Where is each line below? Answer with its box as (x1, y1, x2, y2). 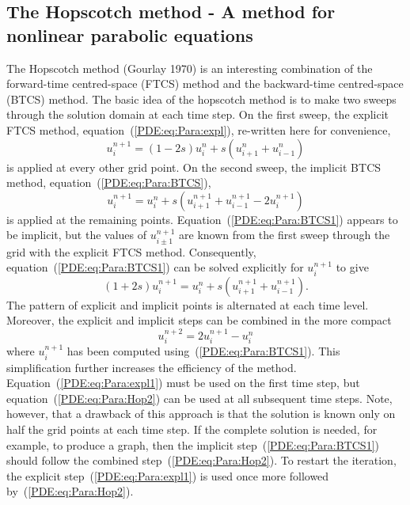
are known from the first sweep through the (179, 226, 390, 243)
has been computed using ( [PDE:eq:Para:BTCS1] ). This (66, 343, 340, 359)
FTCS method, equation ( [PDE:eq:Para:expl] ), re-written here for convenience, (6, 121, 391, 138)
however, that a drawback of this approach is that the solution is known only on (6, 405, 396, 422)
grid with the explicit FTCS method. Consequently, (6, 243, 256, 260)
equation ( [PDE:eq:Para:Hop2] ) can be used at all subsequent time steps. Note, (6, 389, 393, 406)
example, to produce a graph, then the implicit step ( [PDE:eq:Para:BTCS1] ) (6, 436, 379, 453)
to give (336, 259, 369, 275)
